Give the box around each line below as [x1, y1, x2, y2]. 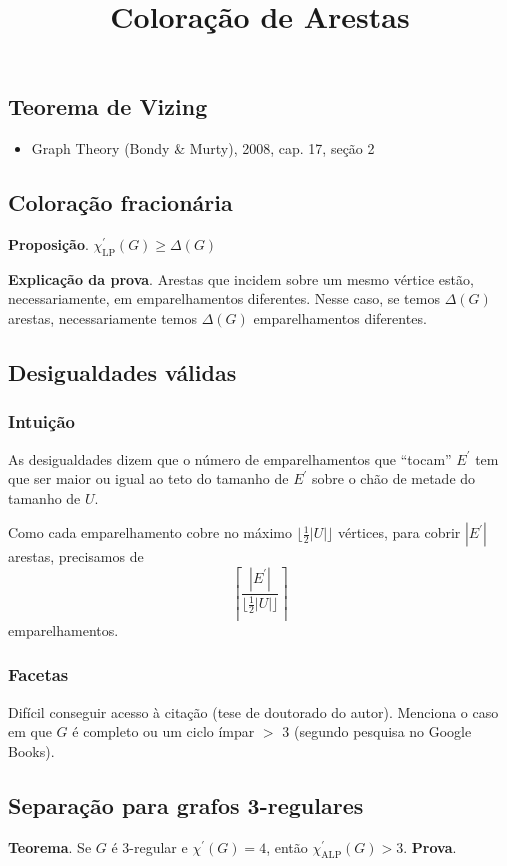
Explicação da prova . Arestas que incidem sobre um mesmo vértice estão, [8, 268, 474, 289]
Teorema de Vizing [8, 91, 208, 122]
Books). [8, 740, 55, 761]
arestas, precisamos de [8, 546, 144, 567]
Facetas [8, 662, 69, 687]
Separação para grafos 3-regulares [8, 789, 364, 820]
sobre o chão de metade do [312, 468, 476, 489]
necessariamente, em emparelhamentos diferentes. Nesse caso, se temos [8, 288, 440, 309]
